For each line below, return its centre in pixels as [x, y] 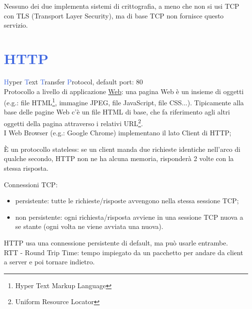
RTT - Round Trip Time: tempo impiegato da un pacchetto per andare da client [124, 252]
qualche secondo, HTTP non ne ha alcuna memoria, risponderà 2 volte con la [119, 158]
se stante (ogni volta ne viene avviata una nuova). [89, 226]
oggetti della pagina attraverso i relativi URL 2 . [73, 122]
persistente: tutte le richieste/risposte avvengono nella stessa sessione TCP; [127, 201]
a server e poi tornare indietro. [49, 262]
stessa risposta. [26, 168]
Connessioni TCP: [31, 184]
